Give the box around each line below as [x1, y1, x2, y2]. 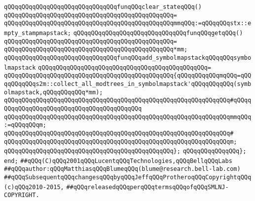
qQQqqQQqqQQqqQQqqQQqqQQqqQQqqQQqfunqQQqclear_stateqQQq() [4, 3, 202, 10]
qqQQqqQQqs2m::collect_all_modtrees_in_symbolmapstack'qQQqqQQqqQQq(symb [4, 80, 252, 87]
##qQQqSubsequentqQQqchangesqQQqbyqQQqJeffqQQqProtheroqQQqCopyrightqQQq [4, 174, 252, 181]
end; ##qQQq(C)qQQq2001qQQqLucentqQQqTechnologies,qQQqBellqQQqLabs [4, 157, 232, 164]
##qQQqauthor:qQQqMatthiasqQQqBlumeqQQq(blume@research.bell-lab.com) [4, 165, 241, 173]
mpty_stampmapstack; [4, 29, 72, 37]
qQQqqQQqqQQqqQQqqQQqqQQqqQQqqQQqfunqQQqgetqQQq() [73, 29, 243, 37]
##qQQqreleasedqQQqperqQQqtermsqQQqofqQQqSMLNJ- [66, 183, 229, 191]
